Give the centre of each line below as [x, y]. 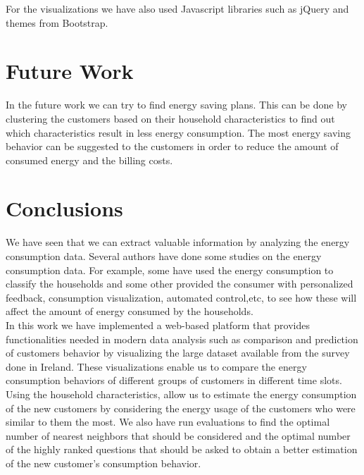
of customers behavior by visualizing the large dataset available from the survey [178, 353]
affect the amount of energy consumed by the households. [130, 311]
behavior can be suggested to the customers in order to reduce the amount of [172, 146]
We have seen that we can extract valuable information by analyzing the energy [178, 242]
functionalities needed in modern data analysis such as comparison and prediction [182, 339]
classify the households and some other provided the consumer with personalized [180, 284]
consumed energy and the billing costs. [89, 160]
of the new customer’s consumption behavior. [103, 463]
